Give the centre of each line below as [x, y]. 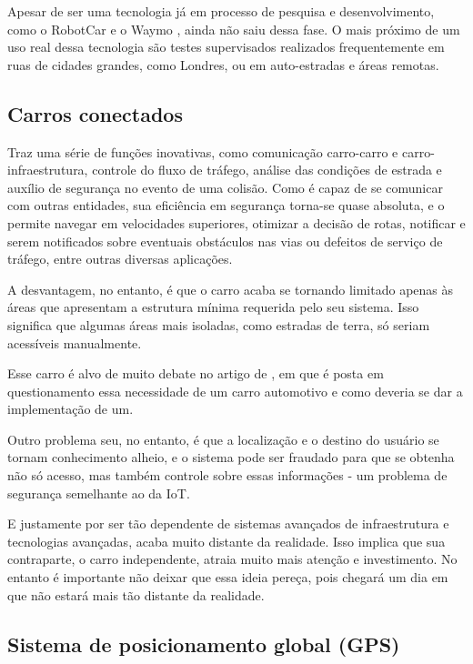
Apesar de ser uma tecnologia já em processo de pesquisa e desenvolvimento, [221, 11]
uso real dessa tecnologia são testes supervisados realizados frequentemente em [226, 47]
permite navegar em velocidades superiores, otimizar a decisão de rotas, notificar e [236, 222]
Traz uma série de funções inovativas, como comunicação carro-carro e [203, 151]
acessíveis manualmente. [75, 342]
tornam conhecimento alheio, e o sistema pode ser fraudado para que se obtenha [231, 457]
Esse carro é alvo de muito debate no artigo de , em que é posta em [196, 373]
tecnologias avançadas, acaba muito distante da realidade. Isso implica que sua [226, 541]
